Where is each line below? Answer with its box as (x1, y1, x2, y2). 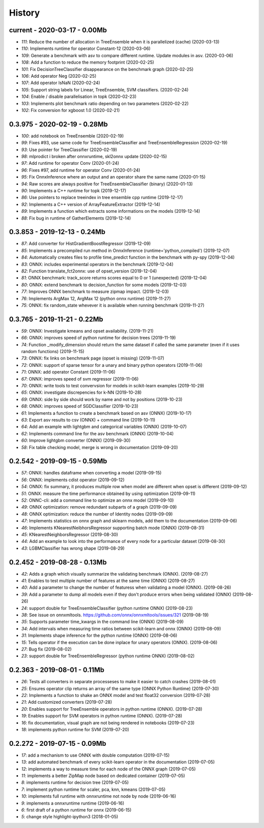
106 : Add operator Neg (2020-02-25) (21, 73, 97, 79)
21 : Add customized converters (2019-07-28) (21, 699, 112, 705)
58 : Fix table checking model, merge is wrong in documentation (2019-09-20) (21, 444, 178, 450)
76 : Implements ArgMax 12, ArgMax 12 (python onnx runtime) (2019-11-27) (21, 295, 171, 301)
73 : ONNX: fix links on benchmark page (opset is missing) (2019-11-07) (21, 355, 165, 361)
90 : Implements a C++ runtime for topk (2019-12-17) (21, 188, 127, 193)
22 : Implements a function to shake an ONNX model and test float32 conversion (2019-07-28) (21, 693, 211, 698)
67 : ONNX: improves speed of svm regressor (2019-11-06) (21, 376, 139, 381)
